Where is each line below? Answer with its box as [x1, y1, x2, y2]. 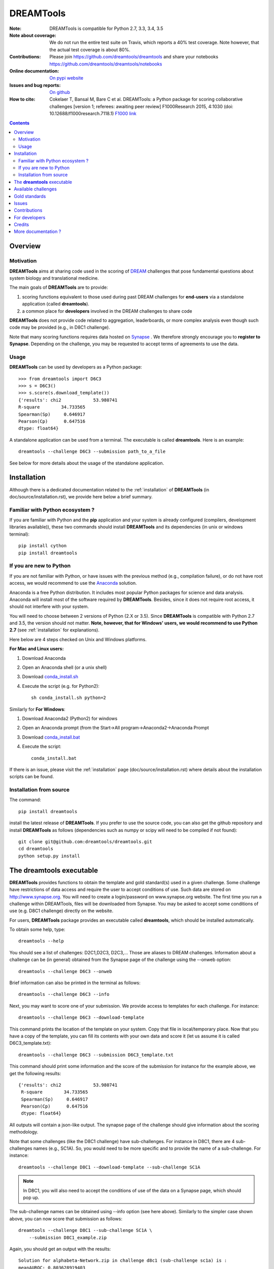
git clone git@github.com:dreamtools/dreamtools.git [18, 839, 152, 845]
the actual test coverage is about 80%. [49, 46, 130, 53]
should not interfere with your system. [9, 604, 89, 610]
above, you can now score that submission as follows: [9, 1216, 123, 1222]
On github [49, 89, 71, 95]
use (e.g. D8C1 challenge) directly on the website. [9, 908, 114, 914]
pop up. [23, 1194, 40, 1200]
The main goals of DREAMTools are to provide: [9, 284, 109, 290]
